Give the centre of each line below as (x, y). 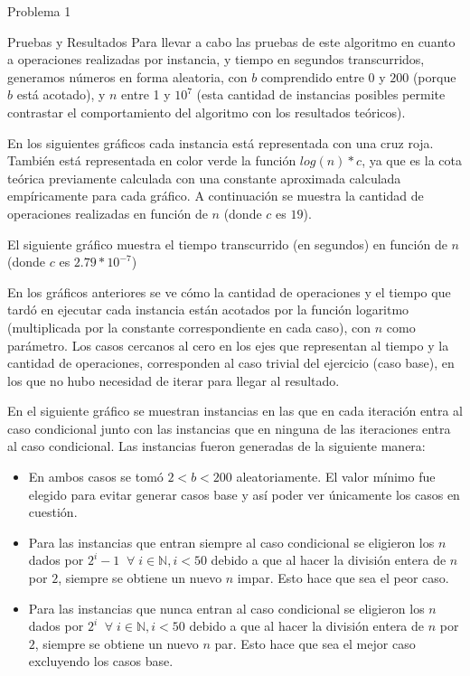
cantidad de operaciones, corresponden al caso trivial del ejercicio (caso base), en (231, 363)
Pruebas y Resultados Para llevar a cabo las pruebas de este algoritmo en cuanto (231, 41)
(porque (434, 76)
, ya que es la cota (412, 160)
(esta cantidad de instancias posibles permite (321, 94)
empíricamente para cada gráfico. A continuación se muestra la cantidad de (216, 196)
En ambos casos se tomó (96, 477)
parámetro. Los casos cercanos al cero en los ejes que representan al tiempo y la (228, 345)
